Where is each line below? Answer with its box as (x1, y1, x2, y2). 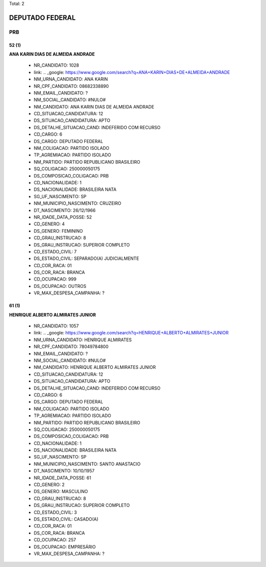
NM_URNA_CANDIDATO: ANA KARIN (33, 76, 108, 82)
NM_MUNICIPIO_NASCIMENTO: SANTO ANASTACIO (33, 461, 141, 467)
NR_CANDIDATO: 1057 (33, 323, 79, 329)
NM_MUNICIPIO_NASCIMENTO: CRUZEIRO (33, 200, 122, 207)
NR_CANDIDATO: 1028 (33, 62, 79, 69)
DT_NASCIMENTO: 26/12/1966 (33, 207, 96, 213)
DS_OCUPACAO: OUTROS (33, 283, 87, 289)
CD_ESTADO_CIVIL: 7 (33, 248, 77, 254)
